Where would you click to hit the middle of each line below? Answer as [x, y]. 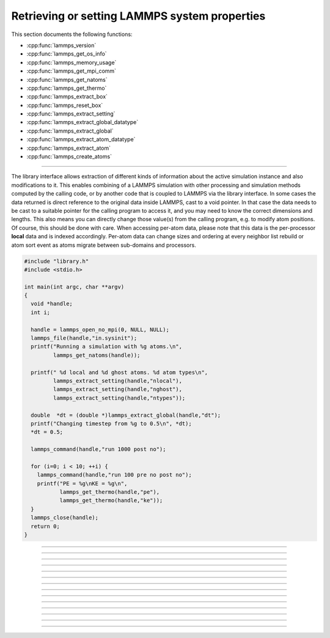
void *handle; [52, 304]
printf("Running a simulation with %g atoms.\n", [107, 346]
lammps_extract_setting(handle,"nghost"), [118, 389]
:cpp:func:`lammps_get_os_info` [67, 54]
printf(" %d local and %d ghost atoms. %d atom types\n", [119, 372]
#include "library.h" [57, 261]
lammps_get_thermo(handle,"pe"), [110, 492]
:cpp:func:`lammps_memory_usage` [71, 62]
